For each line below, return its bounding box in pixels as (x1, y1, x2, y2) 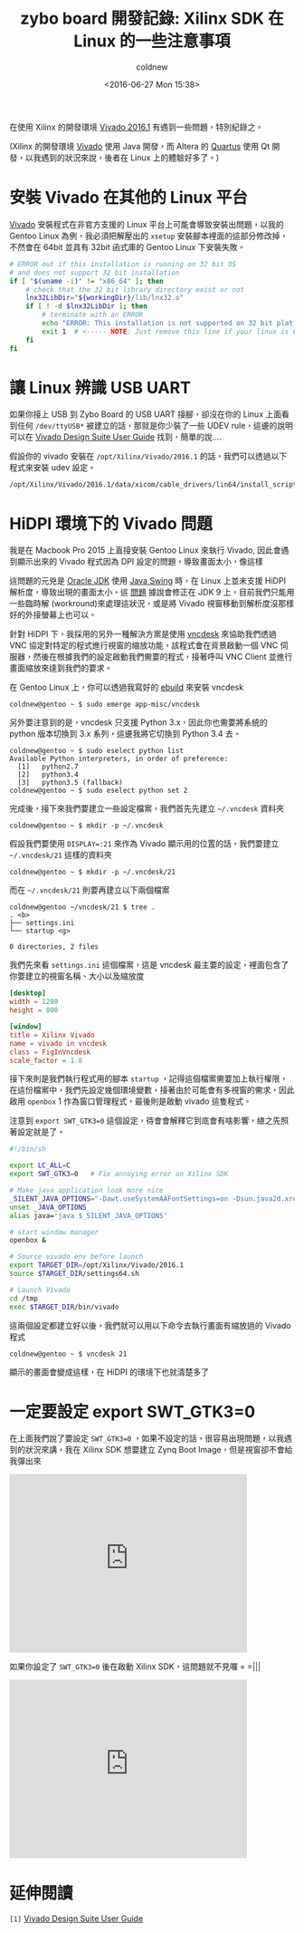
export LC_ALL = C (9, 1161, 71, 1170)
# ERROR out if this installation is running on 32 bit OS (9, 259, 237, 268)
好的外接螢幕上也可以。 (9, 609, 97, 621)
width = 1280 (9, 998, 59, 1007)
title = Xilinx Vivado (9, 1030, 95, 1039)
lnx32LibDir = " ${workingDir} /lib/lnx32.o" (25, 294, 184, 303)
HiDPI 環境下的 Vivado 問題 (9, 513, 213, 534)
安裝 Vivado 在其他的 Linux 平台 (9, 188, 249, 208)
